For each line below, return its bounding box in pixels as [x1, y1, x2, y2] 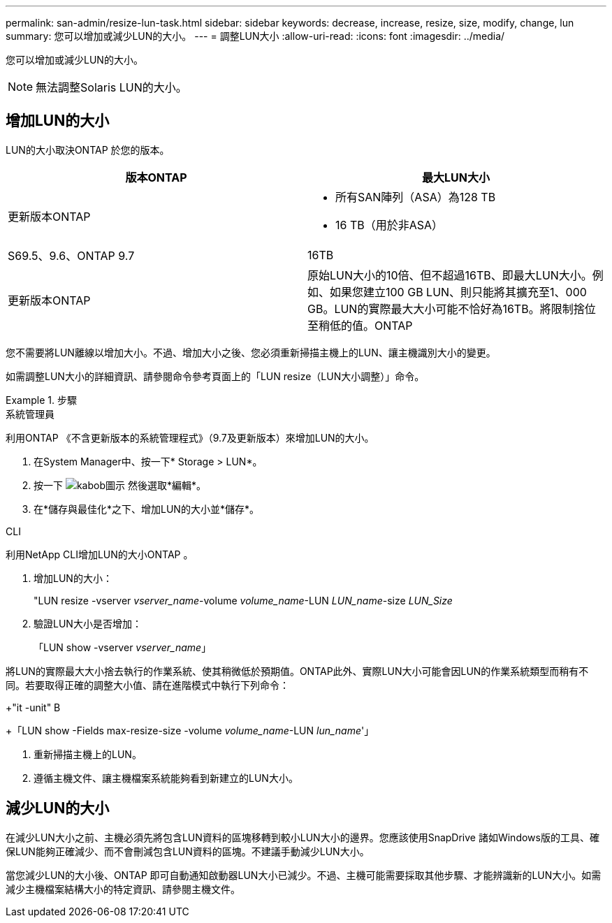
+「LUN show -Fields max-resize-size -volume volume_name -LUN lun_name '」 [6, 724, 374, 736]
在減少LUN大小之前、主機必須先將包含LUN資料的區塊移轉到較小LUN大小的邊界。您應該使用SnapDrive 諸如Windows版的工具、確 [6, 831, 599, 843]
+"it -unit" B [6, 701, 61, 713]
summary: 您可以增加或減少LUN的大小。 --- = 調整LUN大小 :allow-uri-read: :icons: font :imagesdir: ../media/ [6, 30, 505, 42]
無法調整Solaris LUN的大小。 [36, 80, 187, 94]
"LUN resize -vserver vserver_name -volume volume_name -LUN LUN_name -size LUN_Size [34, 594, 453, 606]
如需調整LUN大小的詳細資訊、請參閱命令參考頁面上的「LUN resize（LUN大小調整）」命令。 [6, 370, 425, 382]
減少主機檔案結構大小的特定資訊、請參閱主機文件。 [6, 882, 240, 895]
